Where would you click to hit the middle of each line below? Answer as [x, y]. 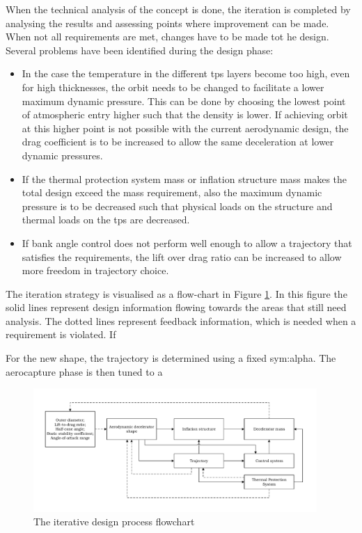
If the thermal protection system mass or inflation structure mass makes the [184, 178]
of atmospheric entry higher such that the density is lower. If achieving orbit [185, 114]
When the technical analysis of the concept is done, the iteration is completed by [178, 9]
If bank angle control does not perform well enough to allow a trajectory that [187, 242]
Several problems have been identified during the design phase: [140, 50]
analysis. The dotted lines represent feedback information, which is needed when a [181, 320]
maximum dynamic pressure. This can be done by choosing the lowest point [184, 101]
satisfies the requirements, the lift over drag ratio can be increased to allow [182, 256]
